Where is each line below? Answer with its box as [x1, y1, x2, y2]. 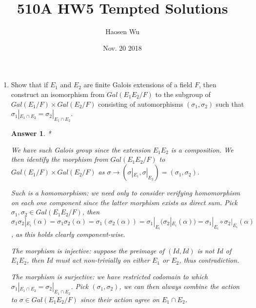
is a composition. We [171, 144, 234, 154]
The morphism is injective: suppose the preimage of [11, 245, 164, 255]
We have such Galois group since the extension [11, 144, 151, 154]
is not [197, 245, 215, 255]
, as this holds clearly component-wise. [11, 229, 125, 239]
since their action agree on [80, 294, 159, 304]
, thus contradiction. [179, 255, 239, 265]
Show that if [11, 79, 48, 90]
